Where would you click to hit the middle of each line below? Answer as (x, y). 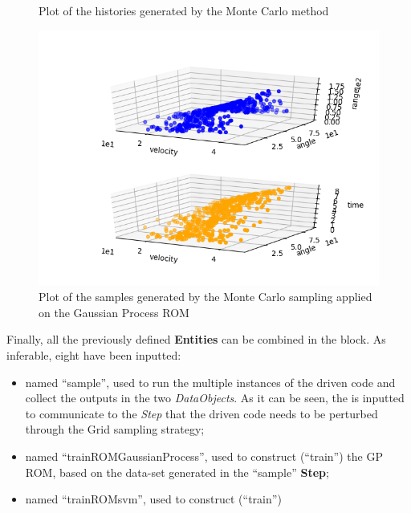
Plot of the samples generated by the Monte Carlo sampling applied (205, 297)
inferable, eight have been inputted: (94, 354)
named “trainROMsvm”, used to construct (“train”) (153, 499)
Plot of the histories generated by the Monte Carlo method (184, 10)
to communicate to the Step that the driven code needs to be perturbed (201, 413)
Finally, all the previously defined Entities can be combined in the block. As (196, 339)
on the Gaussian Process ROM (114, 312)
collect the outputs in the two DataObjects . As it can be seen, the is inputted (215, 398)
